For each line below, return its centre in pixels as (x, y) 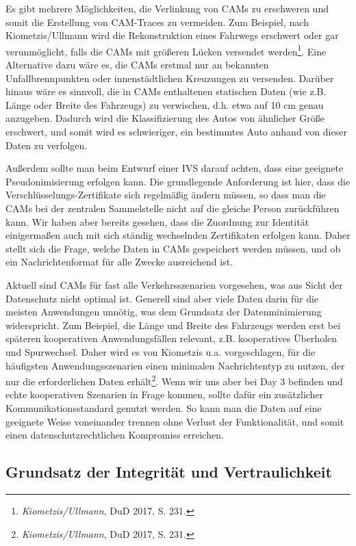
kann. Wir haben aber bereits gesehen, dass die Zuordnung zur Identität (157, 221)
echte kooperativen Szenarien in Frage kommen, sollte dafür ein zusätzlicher (165, 394)
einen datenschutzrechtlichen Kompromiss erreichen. (115, 435)
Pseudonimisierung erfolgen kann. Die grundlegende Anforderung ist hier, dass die (178, 181)
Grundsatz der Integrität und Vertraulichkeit (169, 472)
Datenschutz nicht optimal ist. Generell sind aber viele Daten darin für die (162, 298)
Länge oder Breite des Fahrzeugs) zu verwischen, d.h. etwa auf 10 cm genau (165, 104)
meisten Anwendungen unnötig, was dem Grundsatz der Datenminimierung (164, 312)
